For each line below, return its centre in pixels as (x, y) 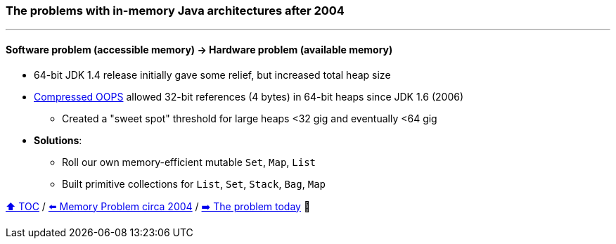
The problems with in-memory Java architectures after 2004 (175, 11)
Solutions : (58, 140)
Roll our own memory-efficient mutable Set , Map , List (189, 162)
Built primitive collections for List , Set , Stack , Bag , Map (194, 184)
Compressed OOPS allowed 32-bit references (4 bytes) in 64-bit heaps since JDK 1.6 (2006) (249, 96)
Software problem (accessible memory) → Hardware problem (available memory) (199, 49)
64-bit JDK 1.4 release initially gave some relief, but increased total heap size (212, 75)
